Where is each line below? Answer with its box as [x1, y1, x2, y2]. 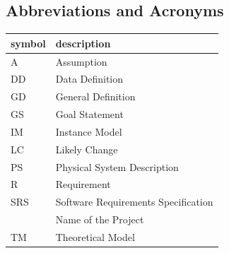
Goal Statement [55, 107, 124, 122]
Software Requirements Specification [55, 194, 213, 209]
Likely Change [55, 141, 118, 156]
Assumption [55, 54, 107, 69]
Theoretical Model [55, 229, 135, 244]
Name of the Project [55, 212, 144, 227]
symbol [11, 35, 46, 50]
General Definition [55, 89, 136, 104]
